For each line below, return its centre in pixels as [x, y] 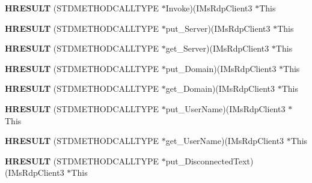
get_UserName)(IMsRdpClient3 [225, 141]
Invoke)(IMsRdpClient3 [209, 8]
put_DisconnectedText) [210, 160]
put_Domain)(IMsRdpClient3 [221, 68]
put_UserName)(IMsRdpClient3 [225, 108]
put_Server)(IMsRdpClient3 [218, 28]
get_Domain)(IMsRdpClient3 [220, 88]
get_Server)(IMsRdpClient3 [217, 48]
